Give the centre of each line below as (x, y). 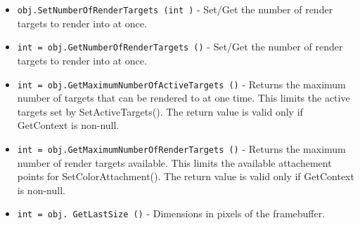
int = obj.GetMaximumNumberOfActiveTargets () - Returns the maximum (181, 84)
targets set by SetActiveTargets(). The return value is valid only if (160, 111)
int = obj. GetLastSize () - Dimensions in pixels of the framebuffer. (171, 213)
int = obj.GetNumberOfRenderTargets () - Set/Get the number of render (180, 47)
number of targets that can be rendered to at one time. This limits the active (184, 98)
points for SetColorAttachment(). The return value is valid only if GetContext (186, 176)
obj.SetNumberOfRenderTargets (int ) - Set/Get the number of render (175, 9)
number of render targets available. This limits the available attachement (174, 162)
